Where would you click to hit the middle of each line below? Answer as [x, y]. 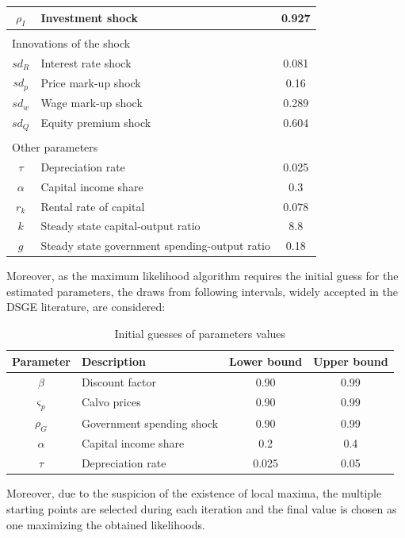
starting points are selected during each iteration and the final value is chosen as [202, 508]
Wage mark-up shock [92, 103]
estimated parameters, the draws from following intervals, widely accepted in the [202, 291]
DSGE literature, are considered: [86, 307]
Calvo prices [111, 402]
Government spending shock [150, 423]
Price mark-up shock [91, 82]
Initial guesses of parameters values [200, 334]
